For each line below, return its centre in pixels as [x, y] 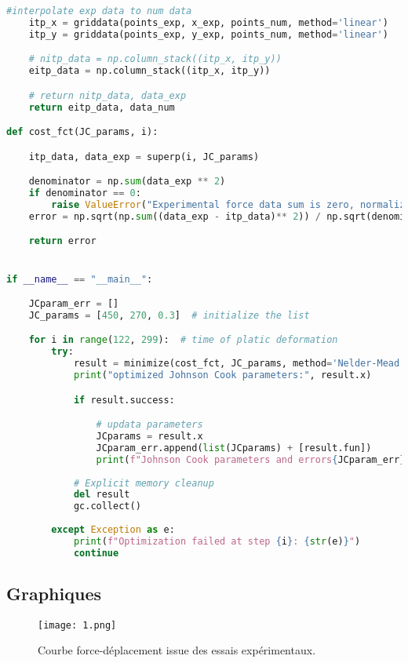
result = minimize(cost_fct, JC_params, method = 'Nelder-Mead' [239, 364]
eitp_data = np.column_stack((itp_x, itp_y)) [149, 71]
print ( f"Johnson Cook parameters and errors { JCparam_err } [251, 459]
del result [102, 495]
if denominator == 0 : [85, 193]
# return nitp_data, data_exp [107, 95]
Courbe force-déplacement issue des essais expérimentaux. [177, 650]
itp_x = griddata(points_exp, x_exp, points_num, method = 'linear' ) [208, 22]
